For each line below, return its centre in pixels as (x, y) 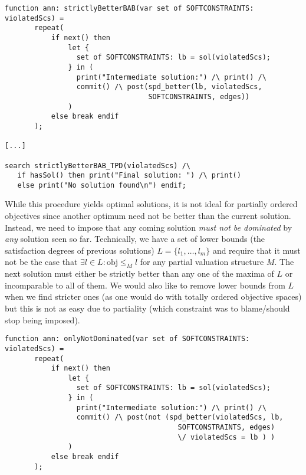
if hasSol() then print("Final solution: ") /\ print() (129, 176)
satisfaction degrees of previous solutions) (80, 250)
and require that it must (256, 250)
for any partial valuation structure (202, 262)
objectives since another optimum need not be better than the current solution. (148, 216)
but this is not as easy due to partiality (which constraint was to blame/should (147, 308)
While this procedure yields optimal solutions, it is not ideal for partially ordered (151, 204)
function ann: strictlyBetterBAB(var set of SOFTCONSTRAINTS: (129, 8)
